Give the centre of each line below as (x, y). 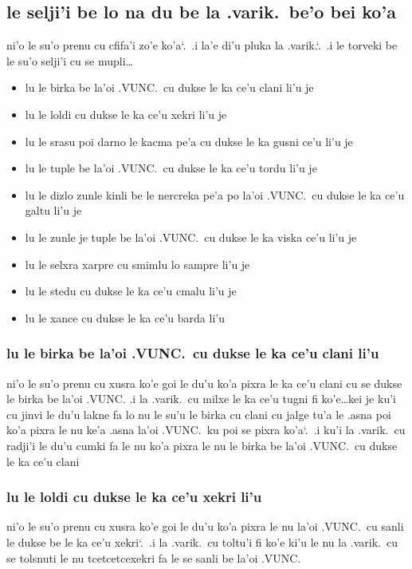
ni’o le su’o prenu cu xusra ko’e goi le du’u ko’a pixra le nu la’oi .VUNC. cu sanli (205, 526)
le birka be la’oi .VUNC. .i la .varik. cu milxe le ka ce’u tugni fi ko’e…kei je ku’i (201, 399)
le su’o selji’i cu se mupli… (70, 60)
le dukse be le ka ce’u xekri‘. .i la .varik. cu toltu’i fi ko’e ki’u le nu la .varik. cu (202, 541)
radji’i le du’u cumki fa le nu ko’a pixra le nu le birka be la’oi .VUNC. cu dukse (202, 445)
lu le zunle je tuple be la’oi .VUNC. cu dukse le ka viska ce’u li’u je (191, 237)
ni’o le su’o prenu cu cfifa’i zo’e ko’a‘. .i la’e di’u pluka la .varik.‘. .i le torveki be (202, 45)
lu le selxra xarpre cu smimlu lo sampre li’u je (137, 264)
